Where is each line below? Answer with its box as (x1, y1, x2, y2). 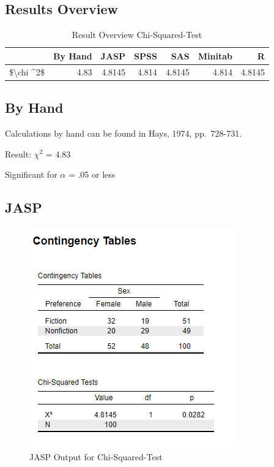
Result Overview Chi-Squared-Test (72, 28, 202, 41)
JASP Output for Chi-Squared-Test (29, 450, 163, 463)
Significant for (5, 168, 57, 181)
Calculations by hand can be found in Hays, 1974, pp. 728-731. (5, 126, 242, 139)
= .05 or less (68, 168, 116, 181)
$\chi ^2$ (9, 65, 45, 78)
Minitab (198, 49, 232, 62)
